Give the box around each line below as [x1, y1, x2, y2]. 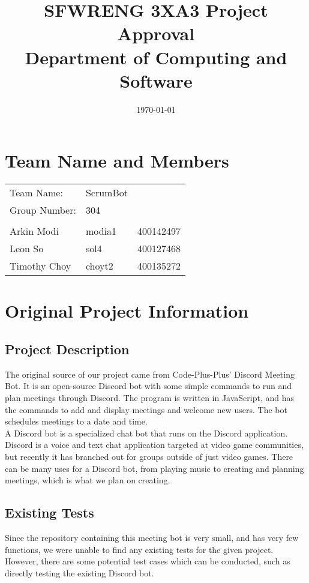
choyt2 [85, 259, 113, 273]
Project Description [5, 339, 130, 358]
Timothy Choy [10, 259, 71, 273]
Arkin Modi [10, 224, 59, 238]
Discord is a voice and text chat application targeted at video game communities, [5, 438, 304, 451]
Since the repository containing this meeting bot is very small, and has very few [5, 531, 299, 543]
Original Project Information [5, 298, 249, 323]
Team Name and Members [5, 148, 229, 173]
